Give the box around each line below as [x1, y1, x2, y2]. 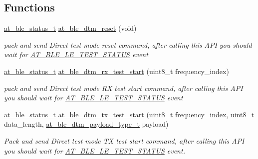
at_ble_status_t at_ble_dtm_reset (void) [4, 23, 137, 33]
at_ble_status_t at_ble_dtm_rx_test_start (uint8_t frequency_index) [4, 66, 229, 76]
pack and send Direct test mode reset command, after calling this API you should [4, 39, 252, 50]
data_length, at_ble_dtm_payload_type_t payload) [4, 119, 169, 129]
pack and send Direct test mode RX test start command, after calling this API [4, 82, 243, 93]
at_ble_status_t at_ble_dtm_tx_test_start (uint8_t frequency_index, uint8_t [4, 109, 255, 119]
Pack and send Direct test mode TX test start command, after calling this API [4, 135, 245, 146]
